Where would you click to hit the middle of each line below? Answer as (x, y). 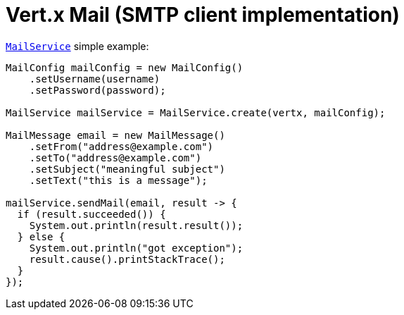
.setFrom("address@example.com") (121, 146)
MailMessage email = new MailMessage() (115, 135)
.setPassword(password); (97, 90)
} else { (41, 236)
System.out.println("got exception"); (136, 248)
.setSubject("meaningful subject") (127, 169)
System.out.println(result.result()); (136, 225)
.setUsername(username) (95, 79)
